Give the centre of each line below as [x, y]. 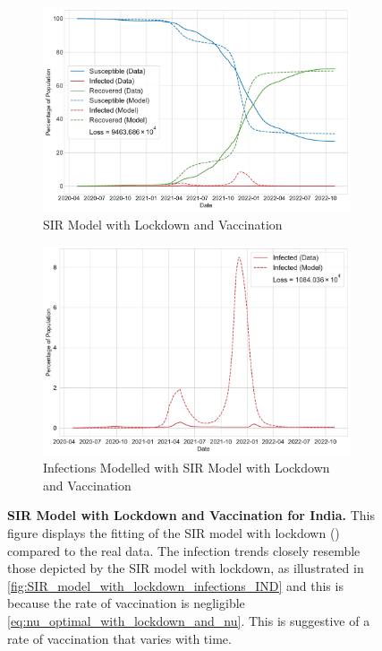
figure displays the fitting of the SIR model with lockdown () [174, 533]
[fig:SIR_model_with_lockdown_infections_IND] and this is [175, 585]
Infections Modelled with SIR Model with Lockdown [187, 468]
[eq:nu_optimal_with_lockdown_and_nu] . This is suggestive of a [189, 620]
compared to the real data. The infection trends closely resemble [184, 550]
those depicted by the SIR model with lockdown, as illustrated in [186, 568]
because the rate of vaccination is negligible [126, 603]
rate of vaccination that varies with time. [119, 638]
